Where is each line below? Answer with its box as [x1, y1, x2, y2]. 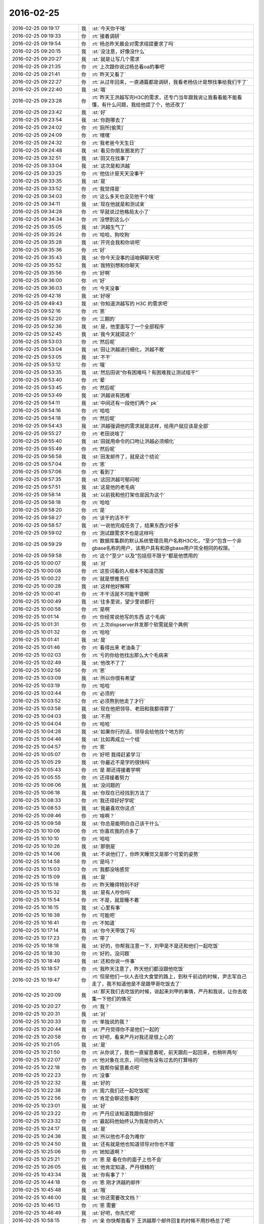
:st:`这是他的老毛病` [91, 484, 136, 491]
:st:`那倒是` [91, 843, 117, 849]
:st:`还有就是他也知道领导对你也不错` [91, 1141, 176, 1148]
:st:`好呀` [91, 292, 112, 299]
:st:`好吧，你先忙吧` [91, 1209, 136, 1216]
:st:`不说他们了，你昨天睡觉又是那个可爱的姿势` [91, 850, 200, 857]
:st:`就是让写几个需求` [91, 55, 141, 62]
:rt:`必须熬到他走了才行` [91, 698, 146, 705]
